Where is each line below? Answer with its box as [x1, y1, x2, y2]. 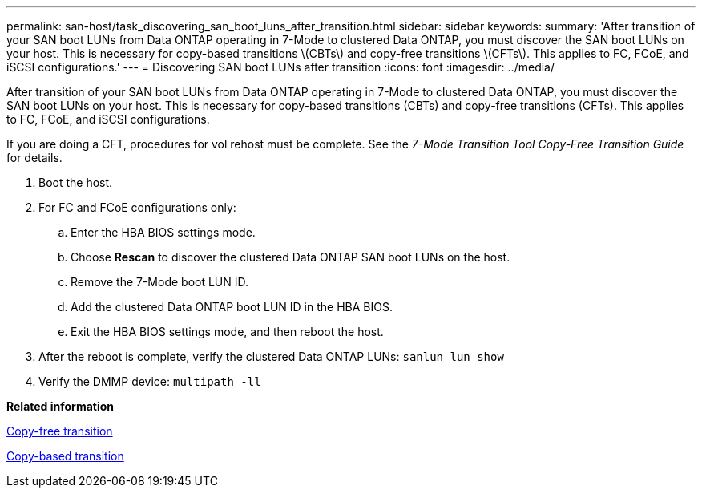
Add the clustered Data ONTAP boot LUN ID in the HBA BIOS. [71, 300, 393, 314]
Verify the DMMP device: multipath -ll [38, 375, 261, 388]
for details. [6, 151, 63, 164]
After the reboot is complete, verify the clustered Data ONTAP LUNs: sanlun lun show [38, 350, 504, 363]
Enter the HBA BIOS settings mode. [71, 225, 256, 239]
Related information [6, 399, 115, 413]
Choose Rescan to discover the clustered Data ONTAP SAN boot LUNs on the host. [71, 250, 510, 264]
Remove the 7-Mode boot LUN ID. [71, 275, 249, 289]
